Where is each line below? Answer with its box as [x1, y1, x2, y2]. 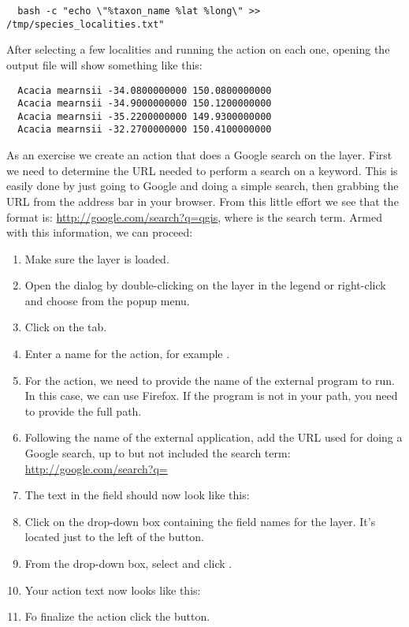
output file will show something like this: [6, 56, 203, 73]
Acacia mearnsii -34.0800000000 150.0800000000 [17, 84, 272, 96]
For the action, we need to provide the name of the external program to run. [24, 371, 395, 388]
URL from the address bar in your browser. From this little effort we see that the [6, 192, 399, 209]
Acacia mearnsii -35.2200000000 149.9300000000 [17, 110, 272, 122]
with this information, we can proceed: [6, 224, 193, 241]
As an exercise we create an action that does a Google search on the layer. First [6, 147, 392, 163]
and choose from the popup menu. [24, 292, 190, 308]
